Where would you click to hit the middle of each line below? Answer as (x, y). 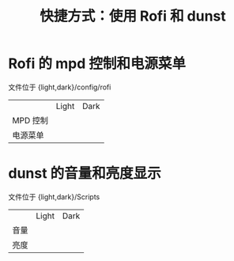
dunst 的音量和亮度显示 (85, 174)
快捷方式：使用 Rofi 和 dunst (133, 16)
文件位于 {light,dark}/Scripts (54, 197)
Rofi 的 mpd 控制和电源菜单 (97, 64)
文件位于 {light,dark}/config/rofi (60, 87)
